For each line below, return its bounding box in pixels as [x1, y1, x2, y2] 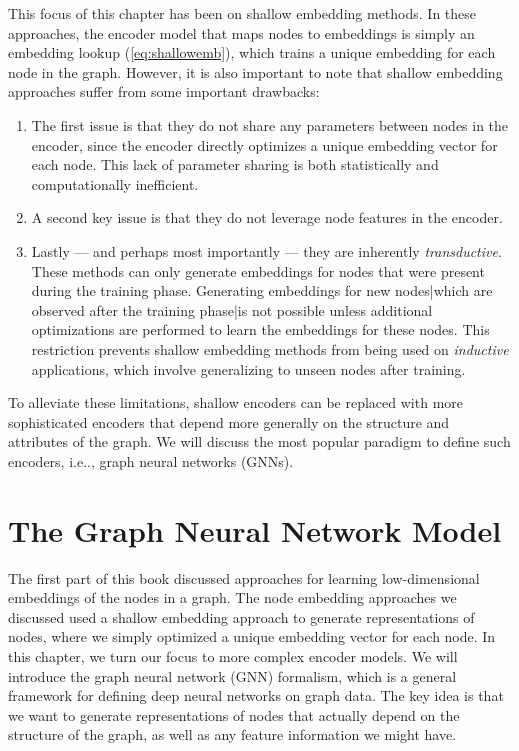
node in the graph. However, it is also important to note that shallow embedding [8, 61, 503, 82]
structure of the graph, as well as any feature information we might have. [8, 724, 457, 745]
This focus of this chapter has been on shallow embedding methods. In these [8, 3, 477, 23]
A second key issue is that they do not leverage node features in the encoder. [31, 207, 503, 228]
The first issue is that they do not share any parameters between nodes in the [31, 114, 509, 135]
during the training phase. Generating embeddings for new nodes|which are [31, 280, 493, 301]
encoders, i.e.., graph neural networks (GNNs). [8, 450, 294, 471]
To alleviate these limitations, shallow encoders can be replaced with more [8, 392, 463, 413]
